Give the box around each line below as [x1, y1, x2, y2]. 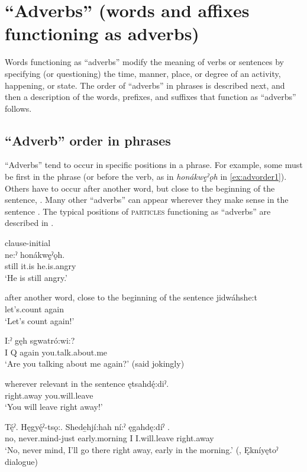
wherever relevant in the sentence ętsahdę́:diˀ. [5, 377, 169, 389]
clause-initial [5, 237, 51, 249]
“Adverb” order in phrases [5, 131, 171, 149]
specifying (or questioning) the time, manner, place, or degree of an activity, [5, 67, 281, 79]
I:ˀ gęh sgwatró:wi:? [5, 334, 75, 347]
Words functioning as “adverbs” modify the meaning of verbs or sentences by [5, 56, 284, 68]
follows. [5, 102, 32, 114]
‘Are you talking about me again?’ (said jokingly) [5, 357, 185, 370]
